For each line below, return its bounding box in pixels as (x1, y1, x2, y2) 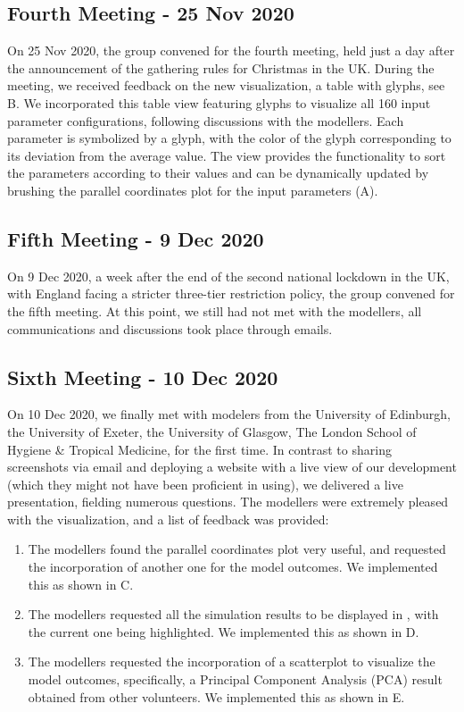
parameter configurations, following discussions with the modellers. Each (7, 111, 404, 130)
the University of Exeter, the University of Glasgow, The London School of (7, 422, 417, 440)
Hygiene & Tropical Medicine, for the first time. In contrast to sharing (7, 440, 392, 458)
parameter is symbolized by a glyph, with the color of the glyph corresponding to (7, 129, 452, 147)
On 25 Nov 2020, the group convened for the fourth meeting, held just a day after (7, 41, 455, 60)
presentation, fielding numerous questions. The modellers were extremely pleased (7, 492, 449, 511)
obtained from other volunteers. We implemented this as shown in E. (28, 687, 405, 706)
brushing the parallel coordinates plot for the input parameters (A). (7, 180, 378, 199)
